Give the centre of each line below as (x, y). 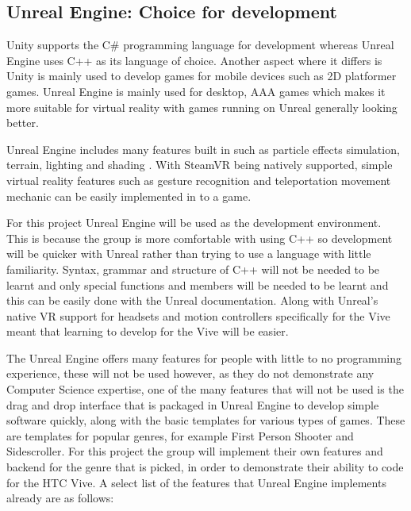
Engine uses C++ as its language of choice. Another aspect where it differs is (194, 60)
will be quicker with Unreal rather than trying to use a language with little (189, 254)
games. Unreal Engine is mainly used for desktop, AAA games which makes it (196, 91)
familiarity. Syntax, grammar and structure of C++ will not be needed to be (193, 269)
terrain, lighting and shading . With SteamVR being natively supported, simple (200, 165)
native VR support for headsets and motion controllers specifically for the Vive (198, 315)
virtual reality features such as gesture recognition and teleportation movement (199, 180)
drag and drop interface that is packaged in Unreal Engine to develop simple (193, 404)
